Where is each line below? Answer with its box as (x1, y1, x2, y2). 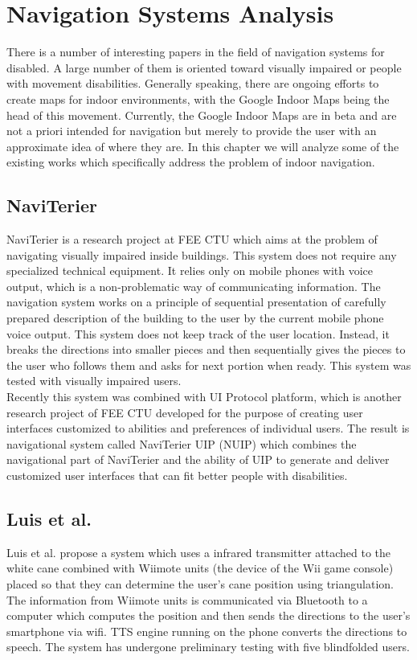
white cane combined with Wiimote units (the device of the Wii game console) (6, 560, 394, 576)
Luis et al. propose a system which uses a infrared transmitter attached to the (6, 543, 391, 560)
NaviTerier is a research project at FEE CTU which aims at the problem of (6, 231, 378, 248)
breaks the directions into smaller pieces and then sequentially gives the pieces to (6, 341, 406, 358)
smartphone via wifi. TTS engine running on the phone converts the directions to (6, 622, 407, 639)
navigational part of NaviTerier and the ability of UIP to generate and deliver (6, 451, 390, 468)
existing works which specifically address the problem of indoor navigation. (6, 154, 375, 170)
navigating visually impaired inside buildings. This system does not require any (6, 246, 397, 263)
